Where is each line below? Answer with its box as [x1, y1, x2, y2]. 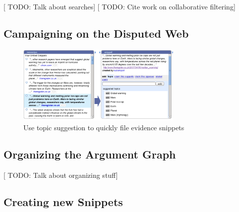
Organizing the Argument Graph [3, 146, 176, 161]
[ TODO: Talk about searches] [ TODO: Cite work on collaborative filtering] [3, 1, 236, 11]
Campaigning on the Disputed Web [3, 25, 189, 41]
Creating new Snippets [3, 194, 123, 209]
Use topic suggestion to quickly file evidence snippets [23, 122, 184, 132]
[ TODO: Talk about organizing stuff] [3, 169, 118, 180]
